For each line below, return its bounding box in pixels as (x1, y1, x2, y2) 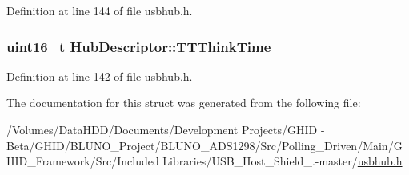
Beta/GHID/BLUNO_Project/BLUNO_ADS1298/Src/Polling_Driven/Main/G (6, 137, 403, 153)
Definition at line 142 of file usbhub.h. (6, 67, 193, 84)
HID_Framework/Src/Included (6, 153, 159, 169)
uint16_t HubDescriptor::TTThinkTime (6, 36, 271, 56)
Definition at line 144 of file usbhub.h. (6, 2, 193, 18)
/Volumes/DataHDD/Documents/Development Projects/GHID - (6, 121, 325, 137)
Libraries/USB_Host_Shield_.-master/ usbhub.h (162, 153, 403, 169)
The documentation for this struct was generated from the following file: (6, 94, 361, 111)
